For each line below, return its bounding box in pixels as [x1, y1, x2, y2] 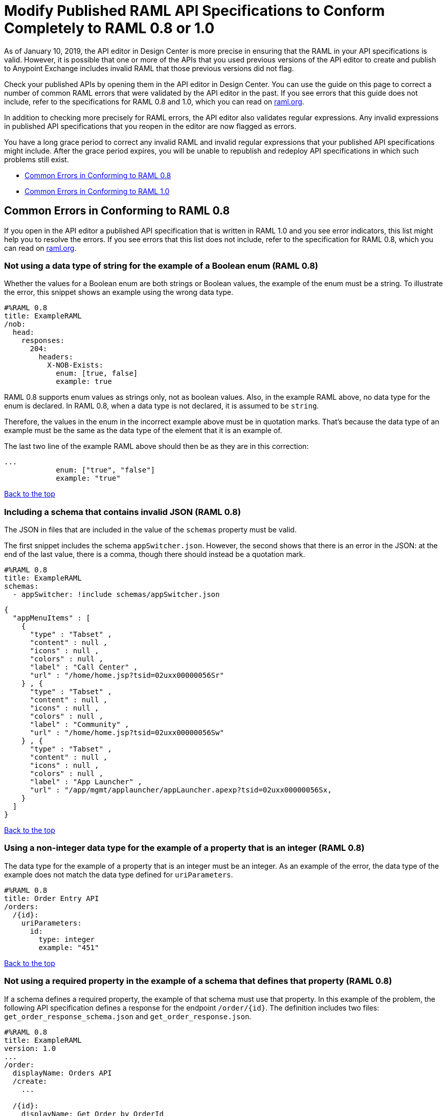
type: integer [38, 935, 95, 943]
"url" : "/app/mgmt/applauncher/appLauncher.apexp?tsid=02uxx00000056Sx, [30, 786, 332, 795]
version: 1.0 [4, 1044, 56, 1053]
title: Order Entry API [4, 894, 99, 903]
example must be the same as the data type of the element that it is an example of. [4, 426, 282, 435]
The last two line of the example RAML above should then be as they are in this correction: [4, 442, 309, 451]
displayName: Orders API [12, 1068, 112, 1077]
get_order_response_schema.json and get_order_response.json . [4, 1012, 252, 1021]
